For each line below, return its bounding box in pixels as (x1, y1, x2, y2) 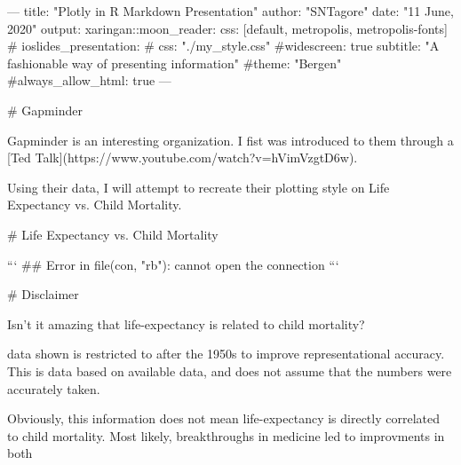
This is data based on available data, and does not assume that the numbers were (7, 361, 452, 380)
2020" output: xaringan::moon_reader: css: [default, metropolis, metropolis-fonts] (7, 19, 448, 37)
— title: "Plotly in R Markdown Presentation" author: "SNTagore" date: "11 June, (7, 2, 454, 20)
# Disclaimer (7, 285, 79, 303)
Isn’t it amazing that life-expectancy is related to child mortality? (7, 314, 365, 333)
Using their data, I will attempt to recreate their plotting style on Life (7, 177, 390, 196)
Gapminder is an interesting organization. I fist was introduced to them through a (7, 130, 454, 149)
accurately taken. (7, 379, 100, 398)
